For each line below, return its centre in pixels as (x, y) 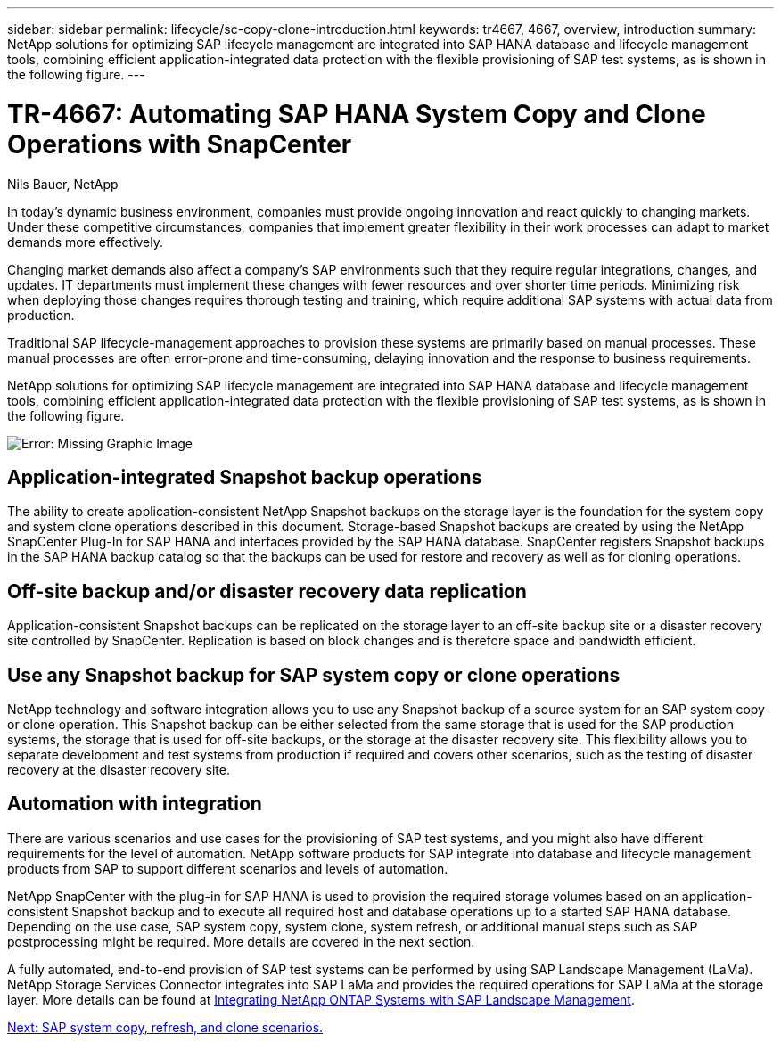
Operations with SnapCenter (180, 144)
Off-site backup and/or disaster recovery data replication (267, 591)
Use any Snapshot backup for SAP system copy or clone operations (314, 675)
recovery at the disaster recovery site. (119, 770)
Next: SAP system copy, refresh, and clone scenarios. (165, 1027)
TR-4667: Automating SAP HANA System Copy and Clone (357, 114)
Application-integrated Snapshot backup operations (245, 477)
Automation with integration (135, 804)
